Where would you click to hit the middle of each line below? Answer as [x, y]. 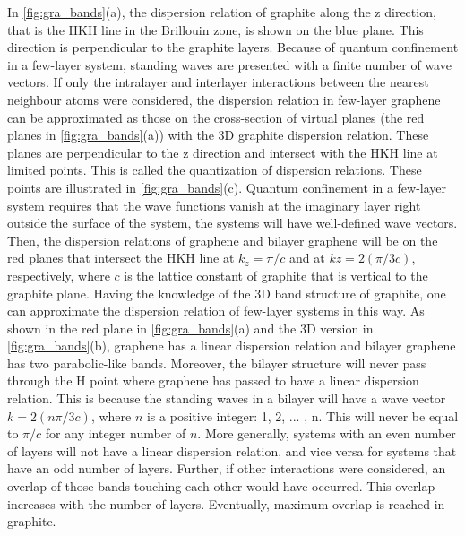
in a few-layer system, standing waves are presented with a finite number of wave [229, 64]
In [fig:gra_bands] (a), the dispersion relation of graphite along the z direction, [222, 12]
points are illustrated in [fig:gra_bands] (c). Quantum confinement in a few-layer [227, 187]
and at [307, 258]
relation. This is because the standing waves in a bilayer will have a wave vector [227, 398]
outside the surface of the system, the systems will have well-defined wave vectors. [232, 223]
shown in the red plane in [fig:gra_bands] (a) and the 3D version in [190, 328]
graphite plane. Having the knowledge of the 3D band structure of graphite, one [227, 293]
